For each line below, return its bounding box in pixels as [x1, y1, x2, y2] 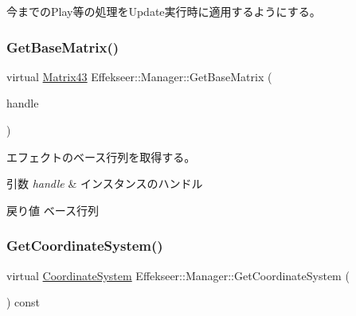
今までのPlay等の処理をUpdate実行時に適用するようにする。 [6, 3, 321, 19]
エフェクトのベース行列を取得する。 [6, 148, 196, 165]
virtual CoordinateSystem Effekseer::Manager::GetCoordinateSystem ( [6, 267, 350, 283]
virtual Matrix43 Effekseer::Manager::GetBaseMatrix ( [6, 68, 272, 84]
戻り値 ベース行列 [6, 201, 99, 218]
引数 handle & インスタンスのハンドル [6, 175, 203, 192]
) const [6, 294, 41, 310]
